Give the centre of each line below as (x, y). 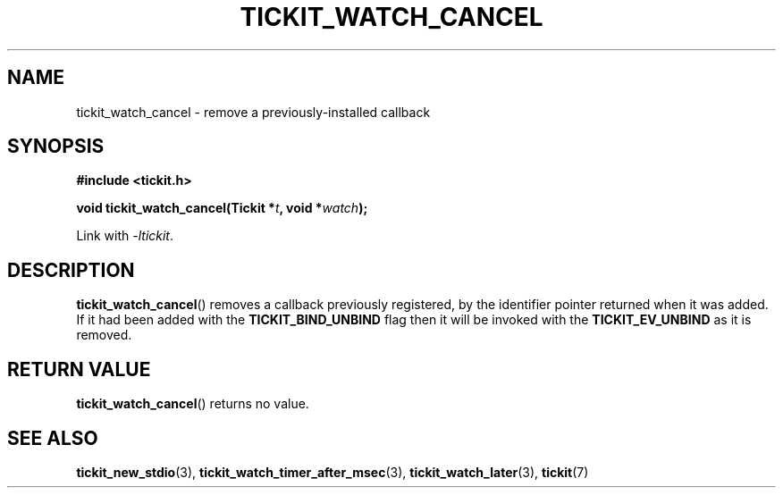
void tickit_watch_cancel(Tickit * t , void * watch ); (222, 208)
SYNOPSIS (56, 147)
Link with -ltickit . (125, 236)
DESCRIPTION (71, 270)
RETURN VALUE (79, 369)
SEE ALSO (53, 438)
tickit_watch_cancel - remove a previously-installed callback (253, 112)
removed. (104, 335)
